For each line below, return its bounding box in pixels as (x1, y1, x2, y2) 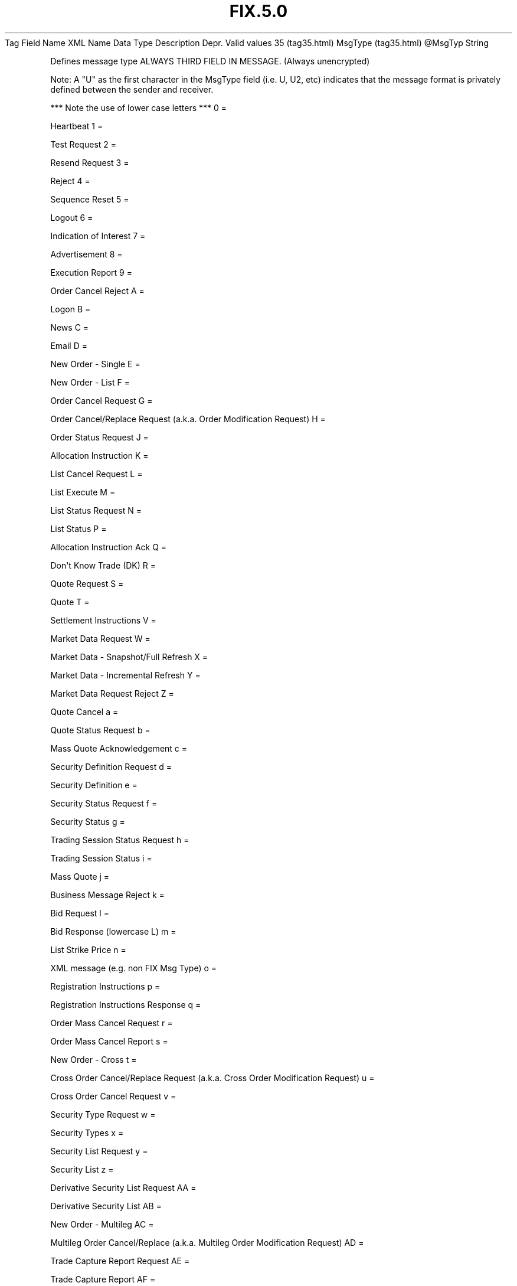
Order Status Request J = (50, 432, 149, 442)
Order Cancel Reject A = (50, 285, 145, 296)
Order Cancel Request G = (50, 395, 153, 406)
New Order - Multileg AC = (50, 1219, 154, 1229)
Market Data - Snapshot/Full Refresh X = (50, 651, 208, 662)
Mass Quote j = (50, 871, 110, 882)
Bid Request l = (50, 908, 109, 918)
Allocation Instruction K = (50, 450, 149, 461)
